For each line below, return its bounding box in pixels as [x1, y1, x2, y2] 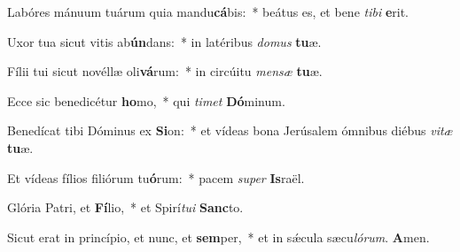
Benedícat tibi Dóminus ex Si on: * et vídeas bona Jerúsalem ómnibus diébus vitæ [7, 121, 453, 140]
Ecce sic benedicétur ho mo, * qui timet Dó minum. [7, 91, 285, 110]
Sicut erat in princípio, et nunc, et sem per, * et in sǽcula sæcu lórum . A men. [7, 227, 430, 246]
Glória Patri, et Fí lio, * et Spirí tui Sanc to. [7, 198, 244, 217]
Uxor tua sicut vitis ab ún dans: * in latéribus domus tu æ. [7, 32, 322, 50]
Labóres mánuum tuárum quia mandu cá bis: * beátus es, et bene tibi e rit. [7, 3, 409, 20]
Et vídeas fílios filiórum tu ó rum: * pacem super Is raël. [7, 168, 305, 187]
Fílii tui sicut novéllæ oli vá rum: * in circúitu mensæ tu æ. [7, 62, 323, 80]
